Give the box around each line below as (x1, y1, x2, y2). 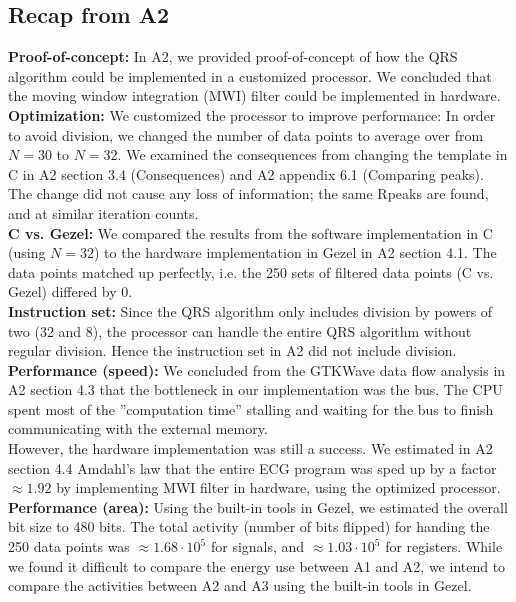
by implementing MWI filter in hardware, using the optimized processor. (56, 477, 501, 498)
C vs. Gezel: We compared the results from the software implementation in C (8, 222, 493, 243)
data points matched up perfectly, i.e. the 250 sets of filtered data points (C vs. (8, 261, 494, 282)
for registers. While (385, 536, 503, 557)
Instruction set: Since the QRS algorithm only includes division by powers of (8, 300, 493, 321)
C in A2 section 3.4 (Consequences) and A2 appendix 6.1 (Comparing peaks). (8, 163, 484, 184)
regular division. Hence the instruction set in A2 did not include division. (8, 340, 457, 361)
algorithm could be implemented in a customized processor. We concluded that (8, 65, 492, 86)
